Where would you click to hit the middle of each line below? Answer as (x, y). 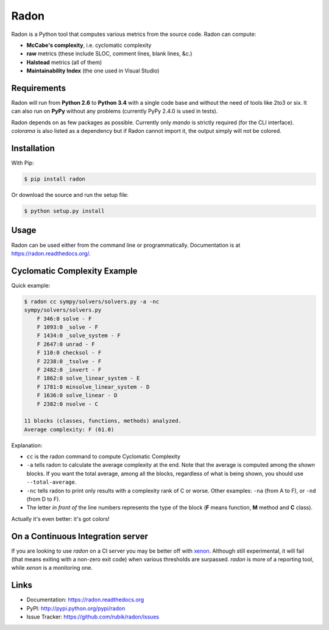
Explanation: (27, 445)
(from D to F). (44, 499)
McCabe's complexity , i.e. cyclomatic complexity (89, 45)
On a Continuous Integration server (80, 536)
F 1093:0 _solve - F (68, 327)
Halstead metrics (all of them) (64, 62)
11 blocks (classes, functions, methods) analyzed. (103, 421)
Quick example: (31, 285)
